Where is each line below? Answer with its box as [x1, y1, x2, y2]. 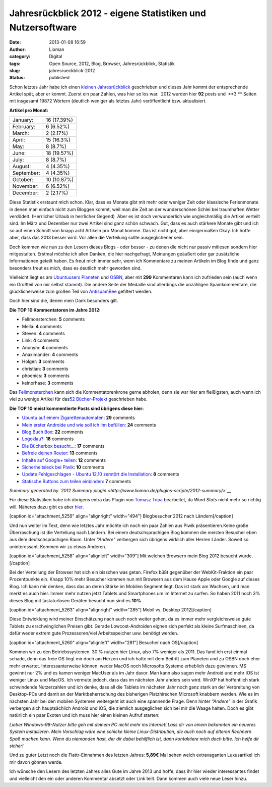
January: [12, 117, 34, 124]
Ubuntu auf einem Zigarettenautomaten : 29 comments [22, 414, 135, 421]
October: [12, 176, 34, 183]
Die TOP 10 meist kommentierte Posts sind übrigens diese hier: [9, 405, 144, 411]
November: [12, 183, 39, 190]
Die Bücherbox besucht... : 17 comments [22, 443, 105, 449]
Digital [49, 54, 62, 60]
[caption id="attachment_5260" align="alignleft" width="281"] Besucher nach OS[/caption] [9, 639, 198, 646]
